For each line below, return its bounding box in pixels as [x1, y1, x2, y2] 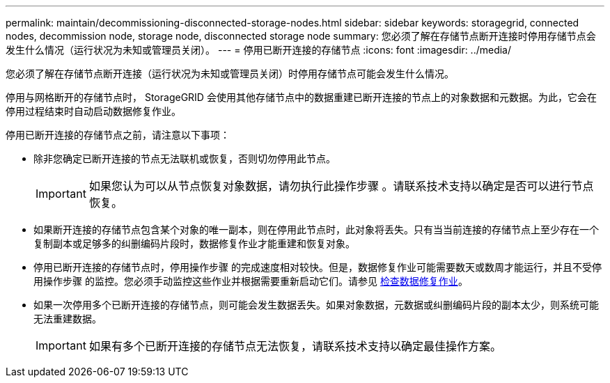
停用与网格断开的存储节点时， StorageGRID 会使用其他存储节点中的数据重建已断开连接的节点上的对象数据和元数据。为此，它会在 [6, 91, 597, 103]
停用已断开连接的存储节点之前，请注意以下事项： [6, 129, 230, 141]
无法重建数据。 [33, 313, 102, 325]
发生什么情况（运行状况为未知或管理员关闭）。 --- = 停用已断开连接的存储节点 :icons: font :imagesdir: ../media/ [6, 44, 512, 56]
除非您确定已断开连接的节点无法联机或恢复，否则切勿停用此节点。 [33, 153, 336, 164]
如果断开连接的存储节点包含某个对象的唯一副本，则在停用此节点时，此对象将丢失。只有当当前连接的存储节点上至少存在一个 [33, 224, 599, 235]
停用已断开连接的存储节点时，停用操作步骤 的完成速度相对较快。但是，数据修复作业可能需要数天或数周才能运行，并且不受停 [33, 261, 602, 273]
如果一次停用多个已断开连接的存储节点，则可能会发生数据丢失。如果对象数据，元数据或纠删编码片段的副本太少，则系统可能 [33, 299, 599, 311]
